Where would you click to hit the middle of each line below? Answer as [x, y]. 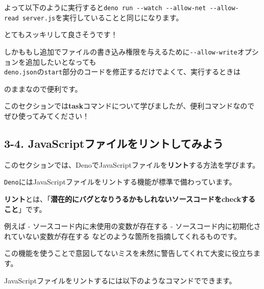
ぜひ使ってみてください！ [47, 116]
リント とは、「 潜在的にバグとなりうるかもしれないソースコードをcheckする [130, 199]
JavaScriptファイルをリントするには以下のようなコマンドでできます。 [120, 280]
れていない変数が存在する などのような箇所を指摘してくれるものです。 [123, 236]
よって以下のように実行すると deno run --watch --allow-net [105, 7]
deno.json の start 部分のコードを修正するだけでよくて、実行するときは [123, 72]
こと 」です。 [25, 209]
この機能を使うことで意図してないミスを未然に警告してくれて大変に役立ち [129, 253]
